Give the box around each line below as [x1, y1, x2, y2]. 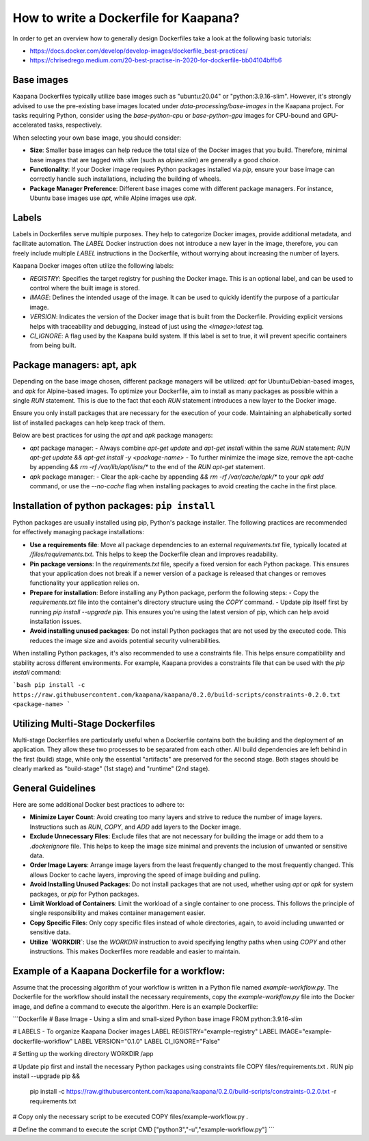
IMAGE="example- [279, 1027, 332, 1036]
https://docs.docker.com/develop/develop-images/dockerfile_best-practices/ [29, 47, 248, 55]
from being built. [29, 341, 77, 349]
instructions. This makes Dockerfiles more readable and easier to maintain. [29, 947, 241, 955]
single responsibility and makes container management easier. [29, 909, 206, 917]
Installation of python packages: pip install [12, 500, 215, 512]
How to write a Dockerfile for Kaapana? [12, 10, 240, 25]
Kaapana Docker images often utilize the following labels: [12, 262, 174, 270]
